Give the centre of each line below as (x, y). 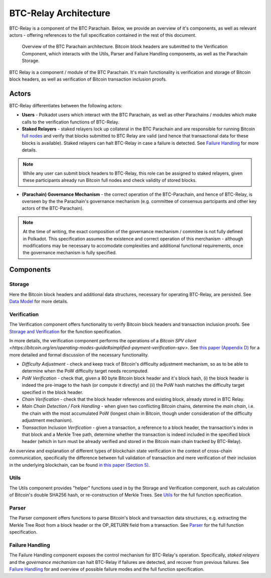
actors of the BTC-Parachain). (53, 208)
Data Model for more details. (39, 301)
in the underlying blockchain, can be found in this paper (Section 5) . (80, 465)
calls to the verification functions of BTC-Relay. (71, 122)
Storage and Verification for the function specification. (65, 331)
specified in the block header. (52, 392)
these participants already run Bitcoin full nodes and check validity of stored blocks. (110, 180)
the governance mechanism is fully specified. (70, 253)
